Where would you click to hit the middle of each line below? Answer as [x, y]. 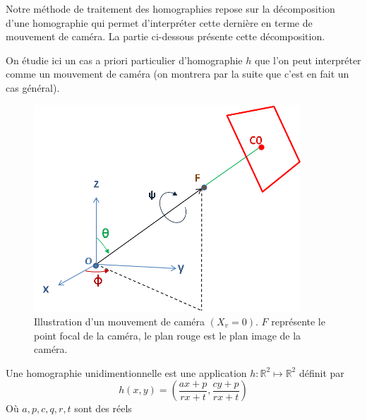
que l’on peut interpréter [308, 60]
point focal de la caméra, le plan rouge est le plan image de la [168, 335]
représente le [298, 321]
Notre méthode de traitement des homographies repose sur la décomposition [170, 8]
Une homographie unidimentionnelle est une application [126, 372]
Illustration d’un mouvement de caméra [120, 321]
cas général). [33, 87]
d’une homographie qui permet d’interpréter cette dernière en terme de [159, 22]
